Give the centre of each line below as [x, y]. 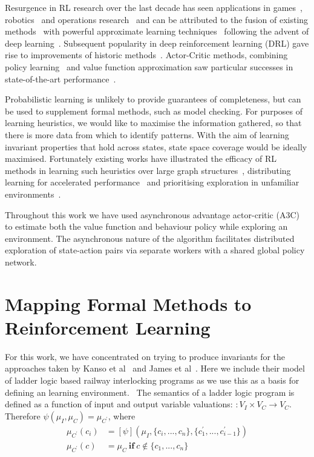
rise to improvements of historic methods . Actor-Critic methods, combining [146, 55]
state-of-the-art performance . [61, 78]
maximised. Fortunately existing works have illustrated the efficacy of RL [141, 158]
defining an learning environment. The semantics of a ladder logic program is [150, 392]
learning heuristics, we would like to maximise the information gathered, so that [153, 123]
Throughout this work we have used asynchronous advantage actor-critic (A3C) [152, 214]
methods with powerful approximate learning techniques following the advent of [157, 31]
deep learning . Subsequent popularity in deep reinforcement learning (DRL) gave [157, 43]
